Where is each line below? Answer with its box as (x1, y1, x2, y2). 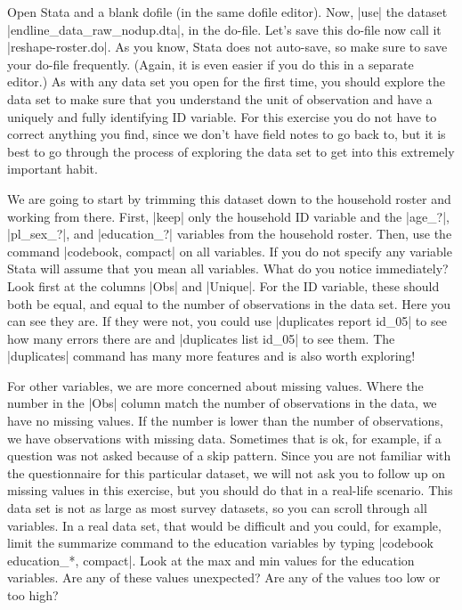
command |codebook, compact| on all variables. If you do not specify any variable (7, 241, 452, 260)
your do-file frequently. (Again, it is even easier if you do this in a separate (7, 54, 414, 73)
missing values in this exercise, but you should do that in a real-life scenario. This (7, 481, 453, 500)
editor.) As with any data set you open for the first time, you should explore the (7, 72, 446, 91)
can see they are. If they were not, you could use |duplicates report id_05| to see (7, 312, 447, 330)
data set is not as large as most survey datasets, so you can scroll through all (7, 499, 427, 517)
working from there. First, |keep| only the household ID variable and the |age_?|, (7, 207, 450, 225)
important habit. (7, 159, 98, 178)
